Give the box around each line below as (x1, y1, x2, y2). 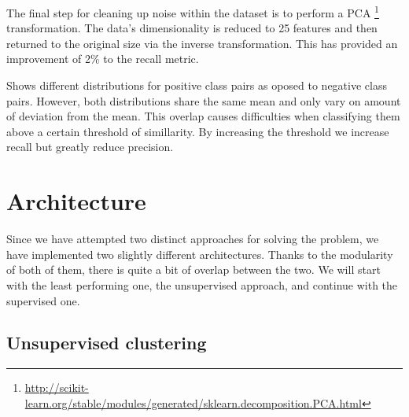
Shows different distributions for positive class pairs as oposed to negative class (6, 77, 387, 94)
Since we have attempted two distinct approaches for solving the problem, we (6, 231, 379, 247)
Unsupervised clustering (6, 330, 207, 355)
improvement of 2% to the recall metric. (6, 50, 199, 67)
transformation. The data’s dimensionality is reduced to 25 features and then (6, 20, 378, 36)
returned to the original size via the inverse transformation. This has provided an (6, 35, 398, 51)
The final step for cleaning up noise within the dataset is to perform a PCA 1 (6, 2, 379, 20)
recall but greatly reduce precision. (6, 138, 174, 155)
